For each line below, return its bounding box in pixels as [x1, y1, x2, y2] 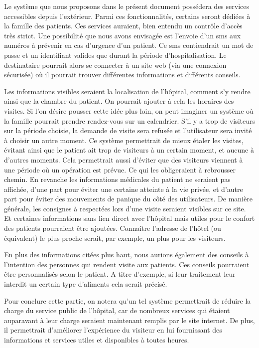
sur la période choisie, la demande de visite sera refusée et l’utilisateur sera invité [4, 125, 252, 136]
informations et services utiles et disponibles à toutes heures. [4, 335, 189, 345]
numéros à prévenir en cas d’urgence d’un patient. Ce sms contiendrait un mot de [4, 40, 254, 50]
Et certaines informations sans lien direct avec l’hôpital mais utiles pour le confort [4, 213, 255, 223]
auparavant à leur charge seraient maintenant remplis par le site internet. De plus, [4, 315, 255, 325]
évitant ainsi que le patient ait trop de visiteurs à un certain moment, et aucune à [4, 145, 254, 155]
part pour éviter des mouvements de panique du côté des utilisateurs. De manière [4, 193, 253, 204]
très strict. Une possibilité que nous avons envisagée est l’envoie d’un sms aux [4, 30, 241, 40]
